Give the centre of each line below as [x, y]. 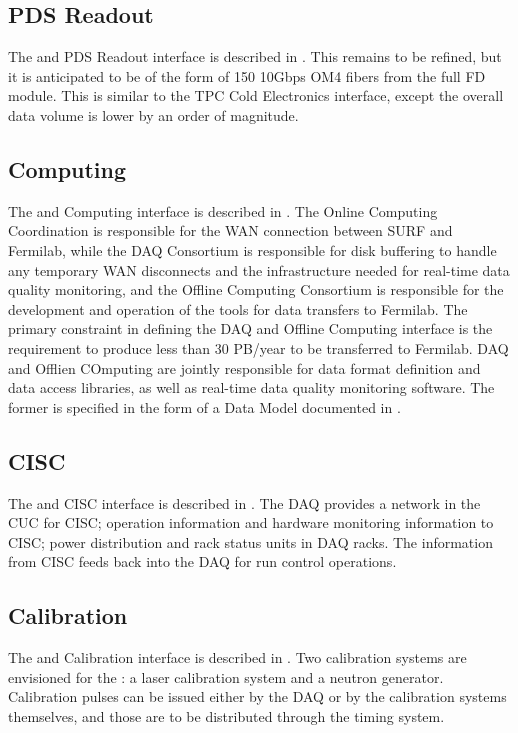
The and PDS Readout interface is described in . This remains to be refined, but [255, 56]
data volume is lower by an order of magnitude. [153, 114]
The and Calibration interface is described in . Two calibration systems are [237, 657]
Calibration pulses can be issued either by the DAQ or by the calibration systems [257, 696]
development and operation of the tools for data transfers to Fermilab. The [238, 308]
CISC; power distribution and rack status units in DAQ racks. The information [250, 541]
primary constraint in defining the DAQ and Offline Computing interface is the [250, 328]
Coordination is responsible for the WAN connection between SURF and [230, 230]
